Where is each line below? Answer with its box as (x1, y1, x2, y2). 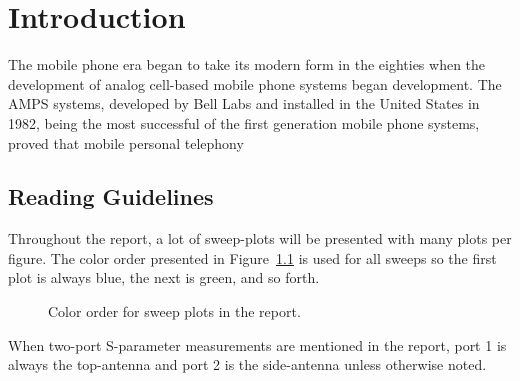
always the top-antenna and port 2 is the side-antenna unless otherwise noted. (8, 354, 487, 375)
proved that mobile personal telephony (8, 132, 244, 153)
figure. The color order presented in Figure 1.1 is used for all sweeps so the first (8, 247, 497, 268)
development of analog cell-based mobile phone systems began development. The (8, 73, 502, 94)
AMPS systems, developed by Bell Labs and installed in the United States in (8, 93, 480, 114)
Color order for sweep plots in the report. (48, 301, 301, 322)
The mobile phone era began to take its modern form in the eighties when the (8, 54, 486, 75)
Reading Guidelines (8, 181, 214, 212)
